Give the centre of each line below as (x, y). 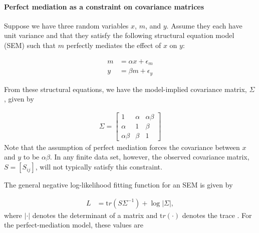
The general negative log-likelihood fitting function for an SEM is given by (118, 185)
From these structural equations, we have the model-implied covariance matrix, (125, 89)
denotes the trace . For (217, 215)
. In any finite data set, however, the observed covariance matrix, (150, 157)
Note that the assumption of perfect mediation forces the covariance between (122, 147)
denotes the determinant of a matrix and (95, 215)
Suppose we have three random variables (66, 25)
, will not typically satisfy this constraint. (99, 167)
